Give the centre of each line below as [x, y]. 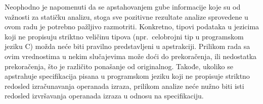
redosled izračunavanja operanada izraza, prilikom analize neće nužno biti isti [124, 86]
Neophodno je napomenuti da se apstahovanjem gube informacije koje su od [123, 7]
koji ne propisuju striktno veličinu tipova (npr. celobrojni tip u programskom [124, 36]
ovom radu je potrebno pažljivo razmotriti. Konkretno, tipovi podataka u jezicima [132, 27]
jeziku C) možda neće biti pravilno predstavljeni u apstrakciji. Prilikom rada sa [127, 46]
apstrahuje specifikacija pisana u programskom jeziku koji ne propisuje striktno [127, 76]
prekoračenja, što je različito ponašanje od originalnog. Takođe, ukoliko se [119, 66]
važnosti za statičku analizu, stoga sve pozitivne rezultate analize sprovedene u [126, 16]
